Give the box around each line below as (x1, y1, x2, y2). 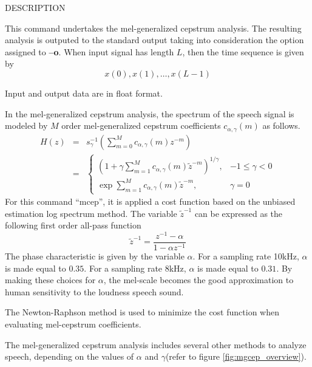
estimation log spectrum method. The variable (5, 207, 177, 219)
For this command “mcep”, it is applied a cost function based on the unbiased (5, 195, 296, 208)
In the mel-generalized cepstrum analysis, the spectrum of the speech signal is (5, 107, 294, 120)
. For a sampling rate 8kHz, (84, 261, 186, 274)
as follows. (262, 119, 300, 132)
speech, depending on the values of (5, 350, 134, 363)
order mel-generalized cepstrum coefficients (61, 119, 221, 132)
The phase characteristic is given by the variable (5, 249, 185, 262)
